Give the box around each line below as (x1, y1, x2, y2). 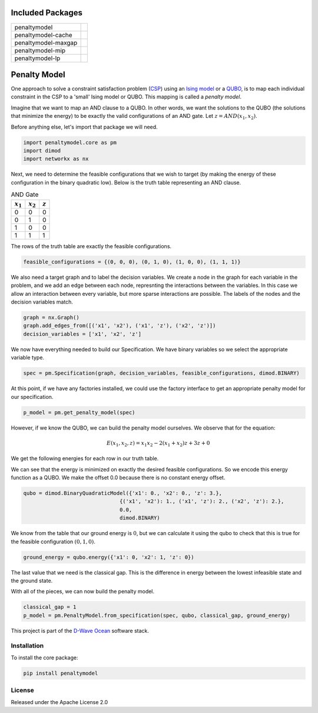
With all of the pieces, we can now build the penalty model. (11, 588, 155, 595)
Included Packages (11, 8, 82, 18)
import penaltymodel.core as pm (23, 139, 117, 146)
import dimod (23, 147, 61, 154)
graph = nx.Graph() (23, 314, 79, 321)
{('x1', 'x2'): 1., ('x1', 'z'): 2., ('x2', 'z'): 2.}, (119, 498, 284, 505)
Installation (11, 642, 44, 650)
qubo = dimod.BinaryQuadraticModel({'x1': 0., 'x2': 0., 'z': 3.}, (23, 490, 223, 496)
